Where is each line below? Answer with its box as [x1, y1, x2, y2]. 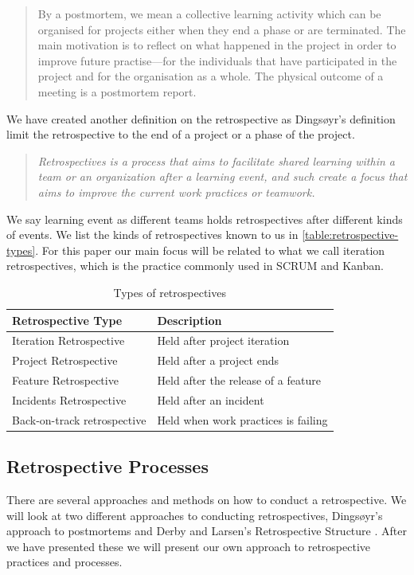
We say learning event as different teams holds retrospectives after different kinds [6, 210, 403, 227]
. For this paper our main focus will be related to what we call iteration [35, 241, 385, 258]
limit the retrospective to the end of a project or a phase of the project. [6, 126, 355, 143]
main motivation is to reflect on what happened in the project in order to [37, 37, 396, 53]
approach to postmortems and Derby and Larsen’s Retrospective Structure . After [6, 522, 407, 539]
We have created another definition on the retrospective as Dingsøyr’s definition [6, 110, 396, 127]
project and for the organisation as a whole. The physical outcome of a [37, 68, 384, 84]
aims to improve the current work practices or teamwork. [37, 183, 315, 200]
